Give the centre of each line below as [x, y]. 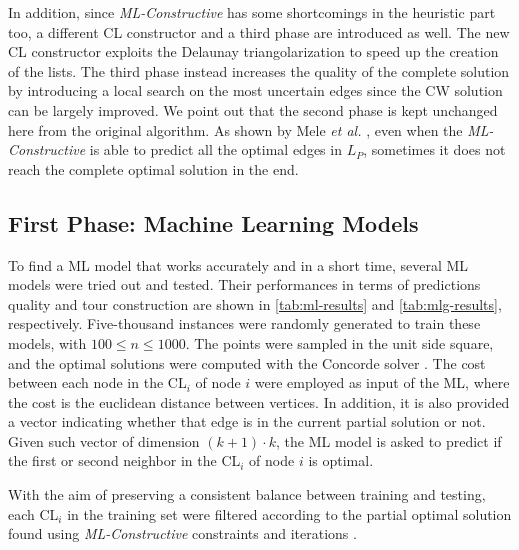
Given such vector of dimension [104, 440]
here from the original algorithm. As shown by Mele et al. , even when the [235, 129]
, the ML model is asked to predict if [389, 440]
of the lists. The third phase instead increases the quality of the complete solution [259, 70]
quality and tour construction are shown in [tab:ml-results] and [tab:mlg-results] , [255, 303]
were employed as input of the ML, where [382, 382]
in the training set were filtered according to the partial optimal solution [289, 513]
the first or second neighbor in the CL [124, 460]
